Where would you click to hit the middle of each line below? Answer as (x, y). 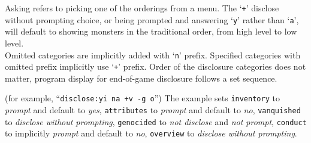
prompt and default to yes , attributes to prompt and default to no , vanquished (153, 110)
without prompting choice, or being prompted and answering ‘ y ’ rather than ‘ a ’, (152, 19)
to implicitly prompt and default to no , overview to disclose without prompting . (151, 133)
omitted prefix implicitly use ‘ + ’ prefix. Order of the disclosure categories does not (155, 66)
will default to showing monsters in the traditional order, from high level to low (151, 31)
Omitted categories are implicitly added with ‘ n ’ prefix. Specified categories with (153, 55)
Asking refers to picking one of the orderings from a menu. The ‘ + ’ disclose (142, 8)
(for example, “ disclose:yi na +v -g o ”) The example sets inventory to (142, 98)
